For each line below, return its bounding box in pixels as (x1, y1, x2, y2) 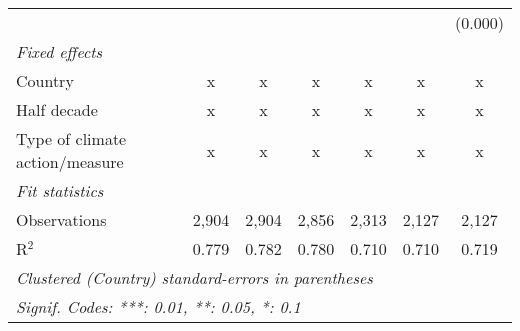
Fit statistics (16, 179, 104, 202)
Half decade (16, 98, 98, 121)
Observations (16, 208, 107, 231)
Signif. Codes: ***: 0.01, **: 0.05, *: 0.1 (16, 295, 301, 318)
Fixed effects (16, 40, 103, 63)
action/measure (16, 150, 124, 173)
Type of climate (16, 127, 127, 150)
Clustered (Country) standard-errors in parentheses (16, 266, 373, 289)
